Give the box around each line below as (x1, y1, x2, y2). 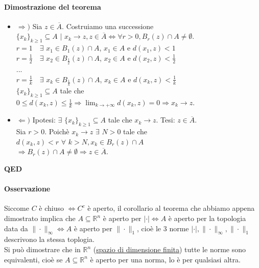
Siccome (4, 203, 29, 213)
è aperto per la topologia (168, 213, 246, 224)
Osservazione (4, 183, 51, 194)
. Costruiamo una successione (62, 20, 154, 31)
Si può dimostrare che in (4, 244, 81, 255)
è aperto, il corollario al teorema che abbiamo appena (87, 203, 255, 213)
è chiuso (39, 203, 64, 213)
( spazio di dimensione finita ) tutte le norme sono (93, 244, 246, 255)
